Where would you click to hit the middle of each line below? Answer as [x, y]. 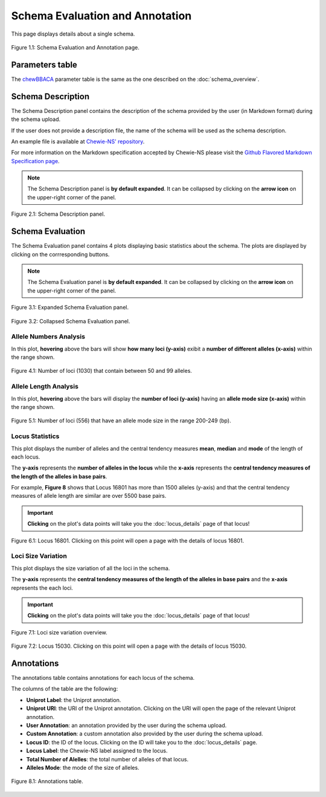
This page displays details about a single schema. [73, 34]
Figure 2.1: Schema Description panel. [58, 214]
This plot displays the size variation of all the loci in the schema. [91, 568]
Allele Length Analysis [45, 387]
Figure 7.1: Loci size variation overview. [59, 632]
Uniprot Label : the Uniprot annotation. [74, 700]
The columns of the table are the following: [65, 689]
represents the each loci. [42, 588]
